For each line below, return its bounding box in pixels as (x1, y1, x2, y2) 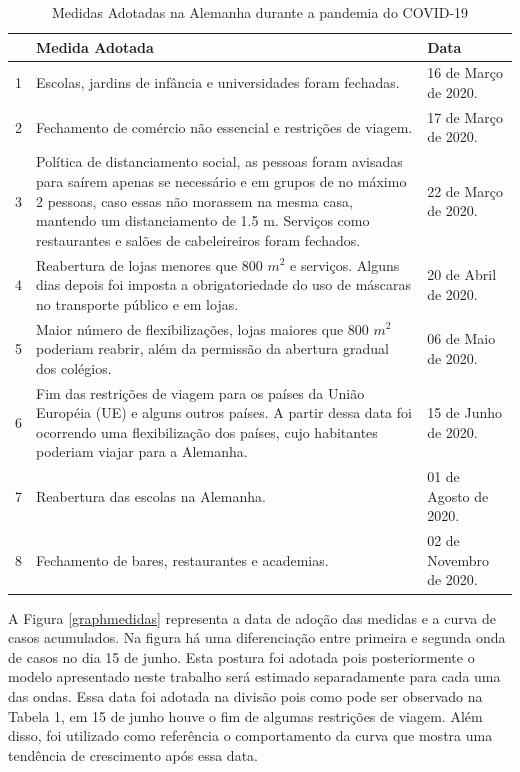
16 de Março (427, 62, 504, 83)
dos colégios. (36, 357, 112, 378)
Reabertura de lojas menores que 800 (36, 254, 263, 275)
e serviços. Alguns (290, 254, 400, 275)
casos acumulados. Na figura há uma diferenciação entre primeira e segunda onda (8, 627, 506, 648)
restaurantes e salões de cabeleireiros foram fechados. (36, 229, 361, 250)
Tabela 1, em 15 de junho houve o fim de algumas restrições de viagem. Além (8, 705, 483, 726)
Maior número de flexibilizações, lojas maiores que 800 (36, 318, 369, 339)
